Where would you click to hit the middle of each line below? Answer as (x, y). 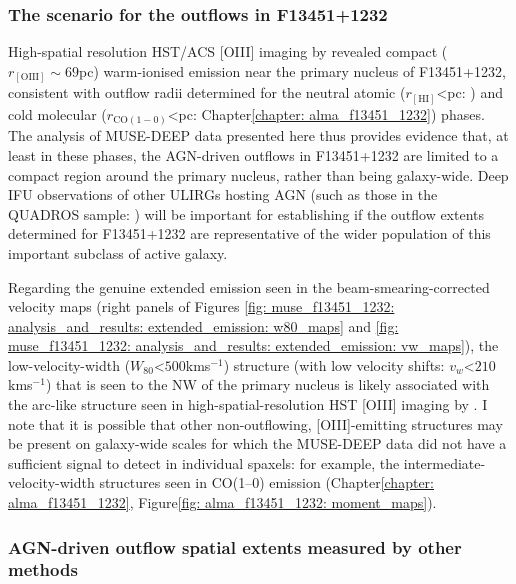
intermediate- (444, 462)
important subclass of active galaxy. (118, 252)
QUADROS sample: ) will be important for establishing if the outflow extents (246, 213)
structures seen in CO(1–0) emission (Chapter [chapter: (266, 482)
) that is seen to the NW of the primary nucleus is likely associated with (267, 384)
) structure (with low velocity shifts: (334, 364)
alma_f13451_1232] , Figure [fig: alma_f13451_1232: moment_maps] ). (222, 502)
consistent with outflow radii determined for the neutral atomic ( (207, 92)
